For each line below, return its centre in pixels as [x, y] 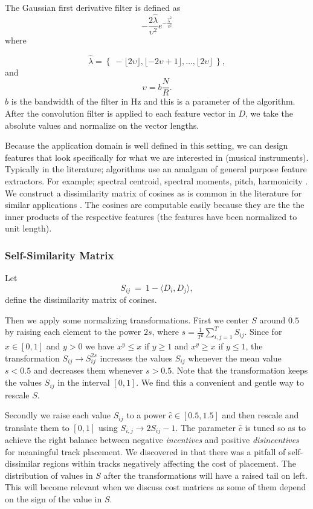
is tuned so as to [275, 427]
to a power [146, 415]
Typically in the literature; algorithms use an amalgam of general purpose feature [156, 169]
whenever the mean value [235, 358]
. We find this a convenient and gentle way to [220, 382]
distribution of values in [49, 475]
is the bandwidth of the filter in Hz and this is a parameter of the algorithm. [153, 101]
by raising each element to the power [73, 332]
